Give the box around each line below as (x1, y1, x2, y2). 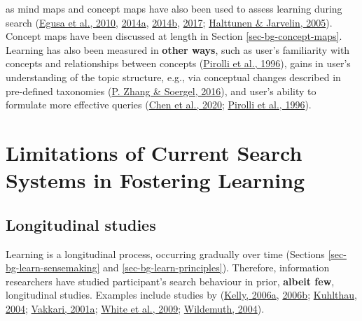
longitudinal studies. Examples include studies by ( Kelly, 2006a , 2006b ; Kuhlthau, (6, 287, 357, 302)
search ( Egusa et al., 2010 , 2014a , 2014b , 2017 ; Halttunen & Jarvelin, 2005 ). (6, 15, 333, 29)
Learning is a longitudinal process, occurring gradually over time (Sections (6, 246, 325, 261)
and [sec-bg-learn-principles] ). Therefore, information (103, 260, 330, 275)
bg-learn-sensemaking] (6, 260, 100, 275)
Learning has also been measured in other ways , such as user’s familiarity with (6, 42, 350, 57)
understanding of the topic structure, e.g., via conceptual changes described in (6, 69, 341, 84)
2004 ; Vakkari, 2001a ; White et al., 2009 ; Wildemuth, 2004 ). (6, 301, 265, 315)
